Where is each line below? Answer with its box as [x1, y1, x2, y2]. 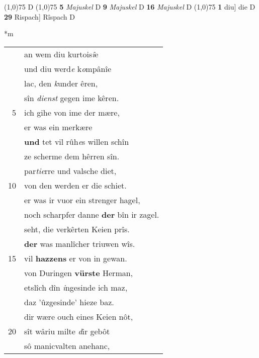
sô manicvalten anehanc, [24, 339, 110, 351]
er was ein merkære [24, 121, 93, 133]
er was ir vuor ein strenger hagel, [24, 194, 140, 206]
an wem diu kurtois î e [24, 48, 99, 60]
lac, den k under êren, [24, 77, 98, 89]
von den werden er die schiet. [24, 179, 127, 191]
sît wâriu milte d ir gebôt [24, 325, 110, 337]
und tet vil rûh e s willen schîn [24, 135, 129, 147]
